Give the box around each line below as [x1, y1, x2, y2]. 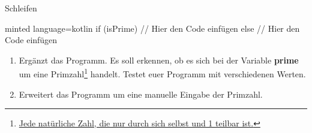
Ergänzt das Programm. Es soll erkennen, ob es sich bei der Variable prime [19, 53, 299, 66]
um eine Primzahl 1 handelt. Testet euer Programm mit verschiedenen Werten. [19, 66, 306, 80]
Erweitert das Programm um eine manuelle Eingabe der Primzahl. [19, 87, 263, 100]
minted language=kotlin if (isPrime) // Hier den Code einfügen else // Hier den [5, 22, 300, 34]
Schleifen [5, 2, 37, 14]
